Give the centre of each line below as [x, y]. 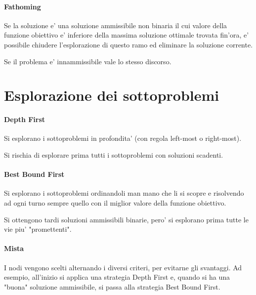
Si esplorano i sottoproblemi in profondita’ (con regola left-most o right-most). [123, 138]
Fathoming [22, 6]
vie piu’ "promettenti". [38, 229]
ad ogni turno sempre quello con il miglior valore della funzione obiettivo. [115, 202]
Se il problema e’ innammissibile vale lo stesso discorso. [88, 61]
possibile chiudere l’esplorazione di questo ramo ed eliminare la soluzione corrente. [128, 44]
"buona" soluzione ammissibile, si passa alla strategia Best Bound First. [112, 286]
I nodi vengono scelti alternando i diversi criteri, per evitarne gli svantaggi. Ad [123, 267]
